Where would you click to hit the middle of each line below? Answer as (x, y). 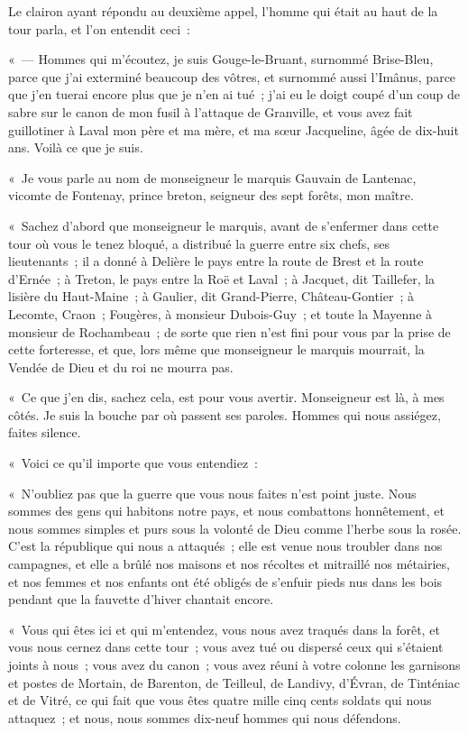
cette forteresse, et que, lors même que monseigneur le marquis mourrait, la (216, 349)
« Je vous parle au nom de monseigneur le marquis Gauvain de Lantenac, (212, 177)
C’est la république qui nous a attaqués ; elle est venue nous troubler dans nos (225, 546)
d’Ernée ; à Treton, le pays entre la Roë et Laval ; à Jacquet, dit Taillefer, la (222, 278)
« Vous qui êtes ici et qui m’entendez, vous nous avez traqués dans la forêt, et (224, 629)
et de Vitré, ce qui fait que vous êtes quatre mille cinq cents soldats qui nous (220, 700)
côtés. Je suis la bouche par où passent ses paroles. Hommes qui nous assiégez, (225, 414)
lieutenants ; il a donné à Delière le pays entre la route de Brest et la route (216, 261)
